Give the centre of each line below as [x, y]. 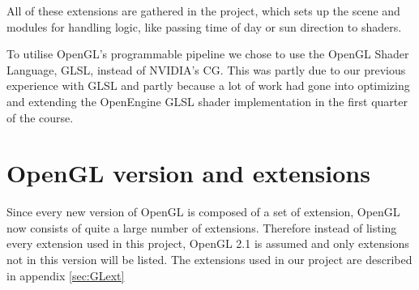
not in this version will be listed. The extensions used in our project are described [209, 260]
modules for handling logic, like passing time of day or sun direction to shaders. [204, 26]
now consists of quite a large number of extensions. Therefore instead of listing [202, 227]
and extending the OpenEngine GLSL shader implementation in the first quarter [207, 101]
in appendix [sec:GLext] [66, 275]
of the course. [40, 117]
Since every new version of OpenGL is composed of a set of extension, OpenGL [203, 212]
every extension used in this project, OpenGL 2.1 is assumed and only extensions [208, 243]
